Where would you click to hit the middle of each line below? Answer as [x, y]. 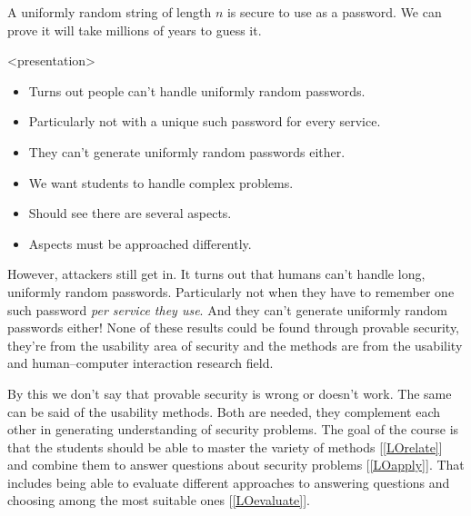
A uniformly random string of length [110, 12]
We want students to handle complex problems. [161, 182]
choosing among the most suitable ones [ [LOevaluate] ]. [159, 500]
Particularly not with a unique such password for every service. [205, 121]
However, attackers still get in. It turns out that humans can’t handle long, [216, 274]
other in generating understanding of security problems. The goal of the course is [233, 429]
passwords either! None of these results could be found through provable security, [234, 327]
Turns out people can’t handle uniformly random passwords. [197, 90]
